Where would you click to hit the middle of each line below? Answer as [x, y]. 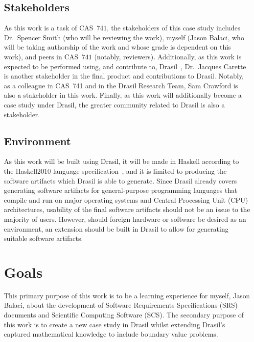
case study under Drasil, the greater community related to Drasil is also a [115, 104]
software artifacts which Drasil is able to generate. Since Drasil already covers [120, 180]
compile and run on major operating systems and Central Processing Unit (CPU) [126, 199]
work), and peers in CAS [41, 56]
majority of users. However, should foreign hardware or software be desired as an [125, 219]
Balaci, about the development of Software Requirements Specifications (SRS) [121, 305]
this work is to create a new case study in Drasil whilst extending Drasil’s [115, 324]
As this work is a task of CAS [49, 28]
